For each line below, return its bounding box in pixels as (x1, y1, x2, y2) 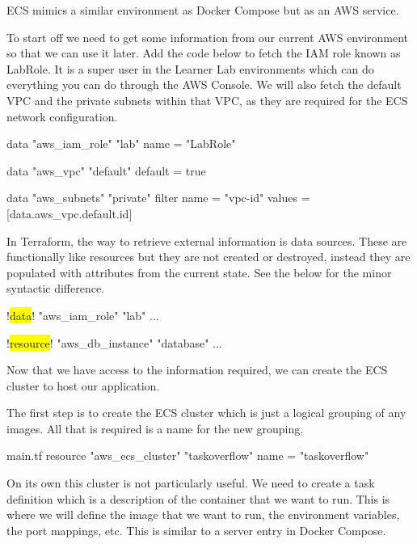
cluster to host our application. (6, 377, 160, 394)
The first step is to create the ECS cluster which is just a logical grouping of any (6, 404, 406, 421)
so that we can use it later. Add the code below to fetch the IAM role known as (6, 44, 401, 61)
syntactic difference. (6, 280, 105, 297)
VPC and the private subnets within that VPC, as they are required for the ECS (6, 91, 408, 108)
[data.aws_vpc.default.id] (6, 205, 133, 221)
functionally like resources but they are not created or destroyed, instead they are (6, 248, 411, 265)
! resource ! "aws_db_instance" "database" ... (6, 334, 222, 351)
